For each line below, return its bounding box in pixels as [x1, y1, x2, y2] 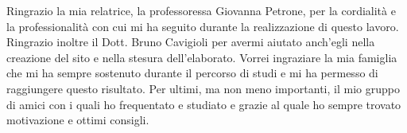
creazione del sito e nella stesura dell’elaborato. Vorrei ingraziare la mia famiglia [6, 49, 397, 65]
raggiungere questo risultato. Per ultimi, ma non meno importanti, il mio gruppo [6, 80, 400, 96]
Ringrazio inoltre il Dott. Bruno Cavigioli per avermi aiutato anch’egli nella [6, 33, 375, 50]
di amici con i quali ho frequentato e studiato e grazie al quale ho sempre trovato [6, 96, 401, 112]
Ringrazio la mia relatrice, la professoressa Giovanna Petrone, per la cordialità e [6, 2, 396, 18]
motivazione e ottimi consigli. [6, 111, 149, 128]
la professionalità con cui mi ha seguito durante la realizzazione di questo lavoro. [6, 18, 399, 34]
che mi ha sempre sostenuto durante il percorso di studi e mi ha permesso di [6, 65, 378, 81]
